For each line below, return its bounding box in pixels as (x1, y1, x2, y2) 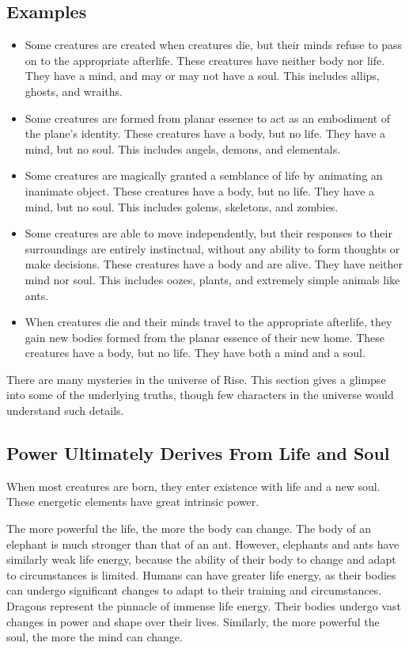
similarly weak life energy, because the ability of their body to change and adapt (6, 551, 396, 568)
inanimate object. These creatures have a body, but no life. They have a (25, 182, 375, 199)
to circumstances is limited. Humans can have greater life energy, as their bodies (6, 566, 396, 583)
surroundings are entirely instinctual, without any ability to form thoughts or (25, 240, 400, 257)
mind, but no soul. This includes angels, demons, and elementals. (25, 140, 341, 157)
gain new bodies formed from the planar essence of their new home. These (25, 329, 385, 345)
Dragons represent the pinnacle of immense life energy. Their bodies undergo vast (6, 598, 401, 614)
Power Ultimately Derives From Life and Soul (6, 441, 390, 466)
